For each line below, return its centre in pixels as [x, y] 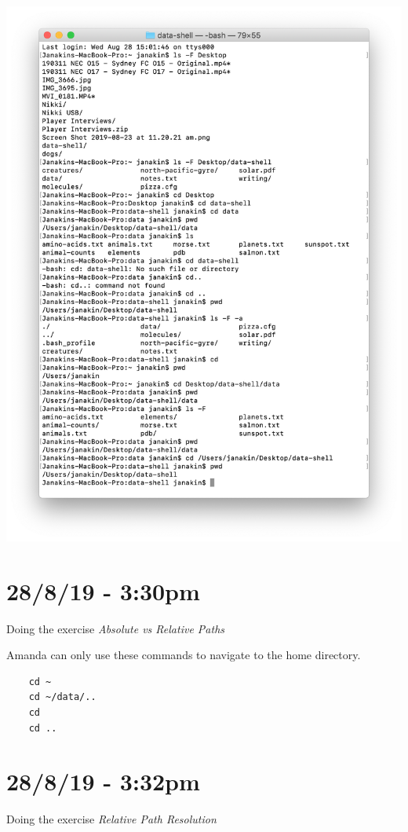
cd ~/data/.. [62, 697]
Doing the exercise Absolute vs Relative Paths [116, 628]
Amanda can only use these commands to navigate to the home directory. [184, 655]
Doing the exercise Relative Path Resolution [111, 819]
